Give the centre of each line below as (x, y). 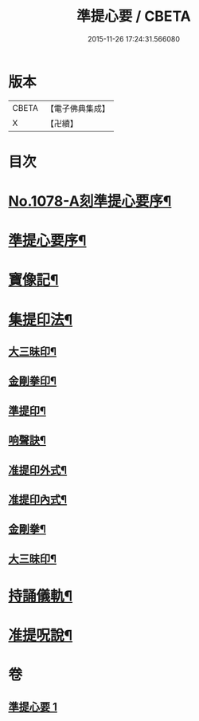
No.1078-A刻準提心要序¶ (90, 201)
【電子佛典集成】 (78, 108)
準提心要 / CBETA (134, 16)
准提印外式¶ (38, 470)
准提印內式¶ (38, 499)
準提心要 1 (33, 707)
